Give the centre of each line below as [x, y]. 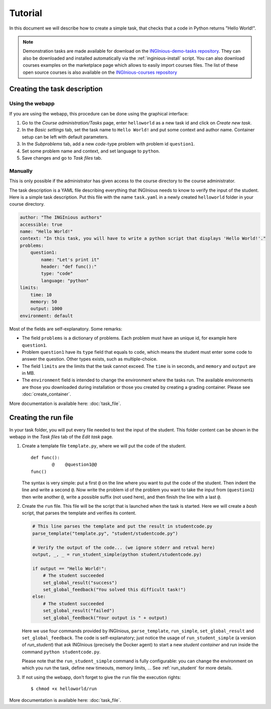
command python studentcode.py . [61, 652]
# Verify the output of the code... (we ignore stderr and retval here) [124, 547]
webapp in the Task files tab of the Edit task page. [61, 437]
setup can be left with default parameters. [65, 137]
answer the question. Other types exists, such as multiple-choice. [90, 359]
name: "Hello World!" [46, 232]
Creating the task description [56, 89]
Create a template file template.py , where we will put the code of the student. [104, 446]
